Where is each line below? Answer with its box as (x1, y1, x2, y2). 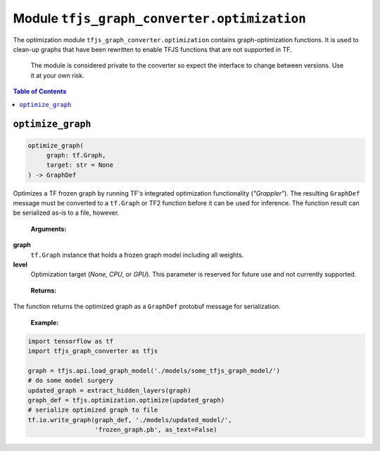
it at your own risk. (30, 71, 84, 80)
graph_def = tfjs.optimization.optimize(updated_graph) (27, 396, 225, 404)
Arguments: (30, 224, 67, 233)
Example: (30, 318, 59, 326)
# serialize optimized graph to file (27, 406, 158, 414)
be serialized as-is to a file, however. (13, 208, 120, 217)
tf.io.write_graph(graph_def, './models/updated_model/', (27, 416, 232, 424)
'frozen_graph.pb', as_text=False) (94, 426, 217, 434)
